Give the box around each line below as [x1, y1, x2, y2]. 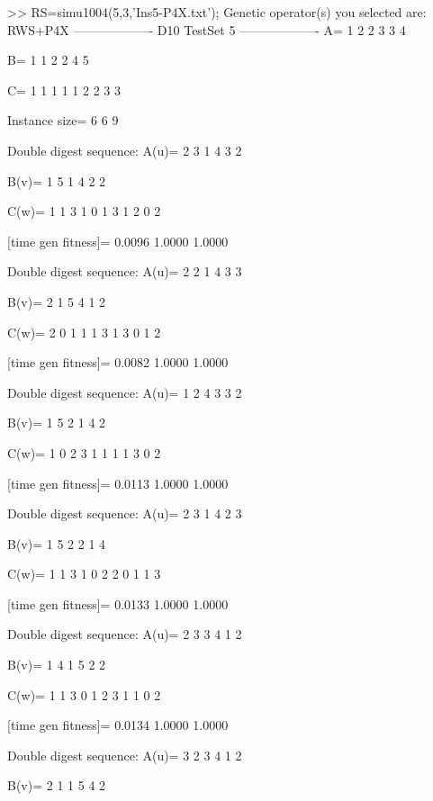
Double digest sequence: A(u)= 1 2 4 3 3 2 [7, 382, 242, 401]
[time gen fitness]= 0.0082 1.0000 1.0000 [7, 353, 229, 372]
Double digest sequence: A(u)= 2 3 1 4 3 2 [7, 140, 242, 159]
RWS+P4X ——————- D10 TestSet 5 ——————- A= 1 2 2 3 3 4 [7, 20, 406, 39]
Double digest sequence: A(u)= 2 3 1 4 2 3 [7, 504, 242, 523]
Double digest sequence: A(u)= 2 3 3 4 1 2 [7, 625, 242, 643]
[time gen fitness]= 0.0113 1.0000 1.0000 [7, 473, 229, 492]
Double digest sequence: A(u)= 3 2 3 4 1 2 [7, 745, 242, 764]
